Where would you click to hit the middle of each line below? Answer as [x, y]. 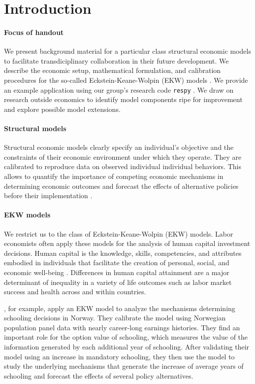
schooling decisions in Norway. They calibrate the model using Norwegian [115, 318]
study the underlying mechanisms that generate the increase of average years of [124, 366]
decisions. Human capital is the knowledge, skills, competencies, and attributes [123, 253]
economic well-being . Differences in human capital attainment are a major [117, 272]
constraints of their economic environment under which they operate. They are [123, 157]
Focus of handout [34, 32]
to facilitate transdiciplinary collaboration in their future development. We [116, 60]
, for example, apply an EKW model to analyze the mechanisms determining [120, 308]
